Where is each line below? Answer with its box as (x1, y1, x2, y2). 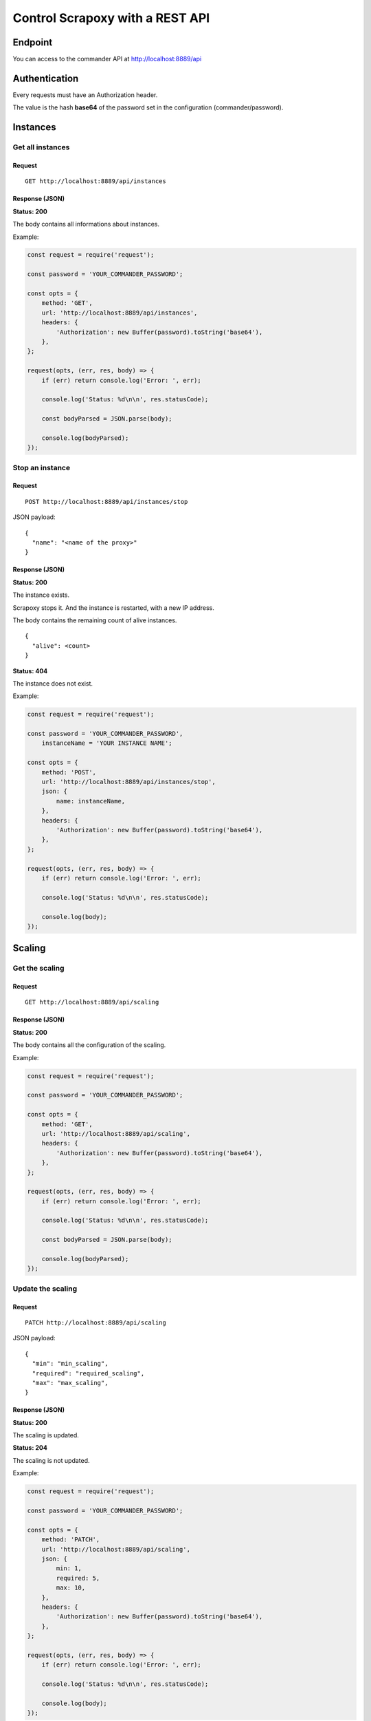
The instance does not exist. (12, 679, 93, 688)
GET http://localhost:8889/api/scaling (25, 998, 159, 1006)
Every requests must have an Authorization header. (12, 90, 158, 99)
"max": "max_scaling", (32, 1379, 109, 1386)
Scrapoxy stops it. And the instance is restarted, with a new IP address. (12, 603, 214, 612)
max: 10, (56, 1584, 86, 1592)
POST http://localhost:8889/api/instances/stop (25, 498, 188, 505)
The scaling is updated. (12, 1431, 79, 1439)
